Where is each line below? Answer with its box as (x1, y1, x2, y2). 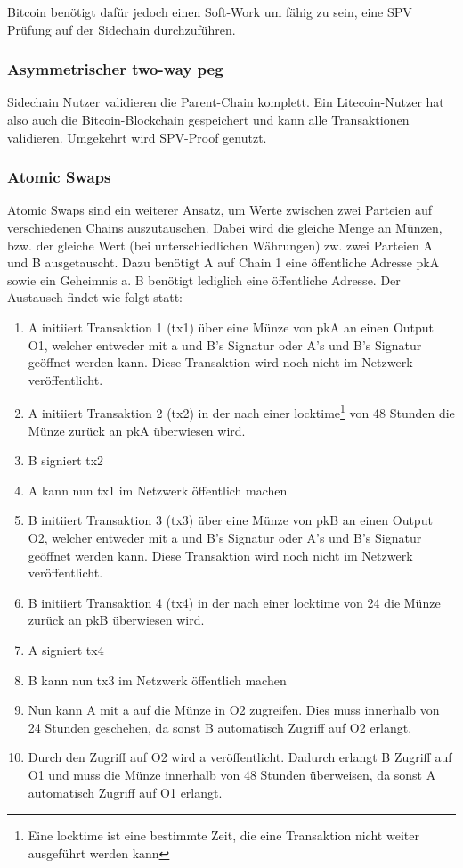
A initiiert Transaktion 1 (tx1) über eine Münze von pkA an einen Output (28, 317, 435, 336)
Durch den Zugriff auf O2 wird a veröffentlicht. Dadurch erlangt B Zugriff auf (28, 748, 452, 766)
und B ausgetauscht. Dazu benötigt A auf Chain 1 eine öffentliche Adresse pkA (7, 253, 440, 272)
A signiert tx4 (28, 640, 104, 659)
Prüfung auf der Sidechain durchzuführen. (7, 20, 236, 38)
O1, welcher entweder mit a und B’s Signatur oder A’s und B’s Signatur (28, 335, 422, 354)
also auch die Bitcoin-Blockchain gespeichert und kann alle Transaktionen (7, 111, 410, 128)
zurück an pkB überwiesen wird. (28, 610, 205, 629)
